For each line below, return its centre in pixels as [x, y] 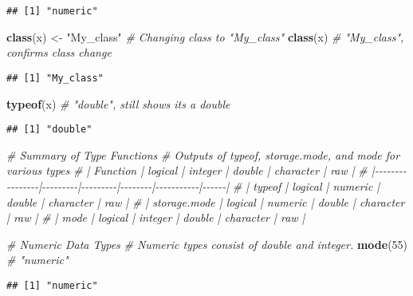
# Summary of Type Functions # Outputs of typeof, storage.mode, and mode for [203, 154]
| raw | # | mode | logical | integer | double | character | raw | [156, 217]
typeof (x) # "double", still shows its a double [118, 103]
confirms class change [59, 52]
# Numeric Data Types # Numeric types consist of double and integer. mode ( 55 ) [207, 244]
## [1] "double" [49, 130]
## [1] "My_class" [55, 78]
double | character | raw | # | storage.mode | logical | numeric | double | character [206, 201]
